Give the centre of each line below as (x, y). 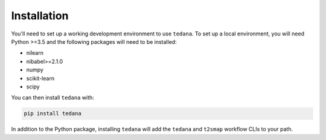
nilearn (35, 53)
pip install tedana (53, 114)
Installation (40, 16)
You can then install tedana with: (53, 98)
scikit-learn (40, 78)
